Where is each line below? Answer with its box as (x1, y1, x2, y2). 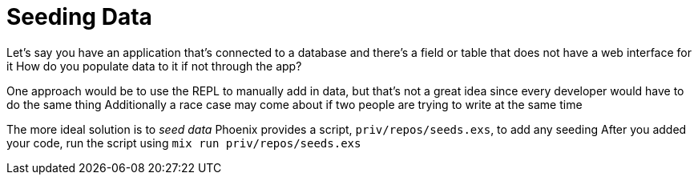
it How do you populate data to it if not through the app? (6, 58, 302, 73)
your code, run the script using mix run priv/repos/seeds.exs (6, 135, 361, 150)
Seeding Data (6, 3, 152, 30)
